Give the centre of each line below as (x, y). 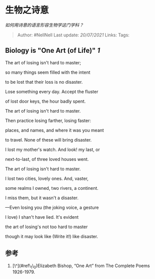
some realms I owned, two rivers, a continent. (52, 188)
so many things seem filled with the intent (48, 72)
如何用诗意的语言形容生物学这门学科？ (44, 25)
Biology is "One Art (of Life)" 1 (53, 51)
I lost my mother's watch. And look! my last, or (53, 149)
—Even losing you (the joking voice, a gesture (52, 207)
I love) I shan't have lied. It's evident (42, 217)
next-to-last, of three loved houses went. (47, 159)
